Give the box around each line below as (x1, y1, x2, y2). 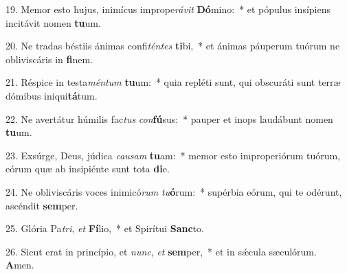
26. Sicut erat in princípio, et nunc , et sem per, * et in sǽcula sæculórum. (5, 244, 317, 258)
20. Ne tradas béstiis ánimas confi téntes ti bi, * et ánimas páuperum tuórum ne (5, 38, 340, 53)
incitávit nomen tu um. (5, 15, 101, 30)
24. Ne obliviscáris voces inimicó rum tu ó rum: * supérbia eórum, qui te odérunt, (5, 184, 342, 198)
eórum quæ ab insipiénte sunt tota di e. (5, 161, 170, 176)
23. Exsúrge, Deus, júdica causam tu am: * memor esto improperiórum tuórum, (5, 148, 341, 162)
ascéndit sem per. (5, 198, 78, 212)
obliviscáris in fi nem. (5, 52, 93, 66)
